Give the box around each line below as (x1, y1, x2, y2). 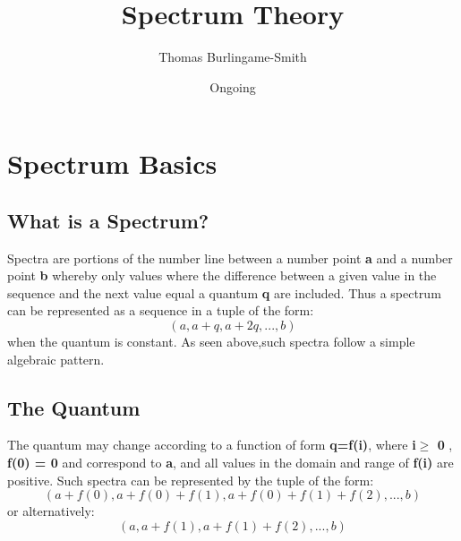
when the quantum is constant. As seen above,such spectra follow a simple (7, 332, 415, 351)
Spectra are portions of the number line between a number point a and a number (7, 248, 453, 267)
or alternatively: (7, 502, 95, 520)
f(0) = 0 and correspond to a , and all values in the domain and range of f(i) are (7, 453, 454, 472)
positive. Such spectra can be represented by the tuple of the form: (7, 470, 374, 489)
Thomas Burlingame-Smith (158, 47, 307, 66)
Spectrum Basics (7, 145, 218, 182)
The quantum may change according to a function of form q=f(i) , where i (7, 435, 416, 454)
